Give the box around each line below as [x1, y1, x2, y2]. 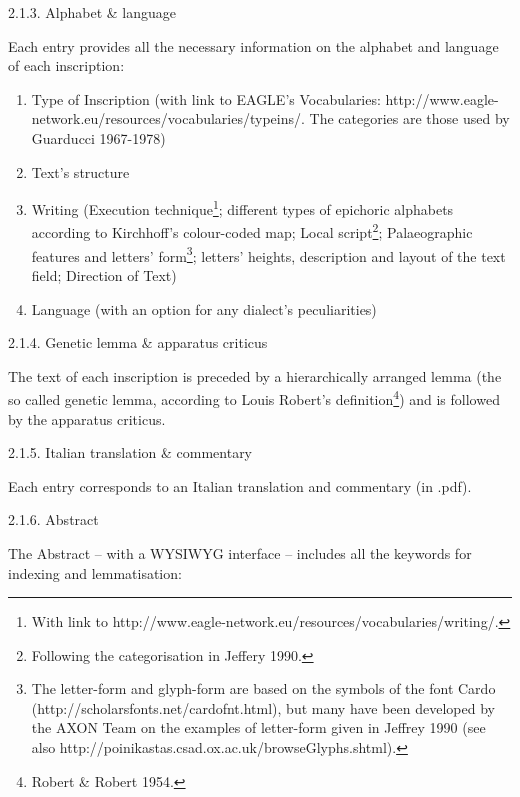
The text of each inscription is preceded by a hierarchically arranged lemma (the [8, 365, 502, 386]
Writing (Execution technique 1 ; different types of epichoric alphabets [31, 196, 454, 219]
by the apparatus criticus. [8, 408, 166, 429]
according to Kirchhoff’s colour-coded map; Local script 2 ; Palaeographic [31, 219, 473, 243]
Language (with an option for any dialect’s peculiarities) [31, 298, 377, 319]
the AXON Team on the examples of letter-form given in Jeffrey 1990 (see [31, 717, 486, 738]
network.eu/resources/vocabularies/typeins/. [31, 108, 305, 129]
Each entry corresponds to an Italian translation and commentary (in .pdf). [8, 475, 472, 496]
